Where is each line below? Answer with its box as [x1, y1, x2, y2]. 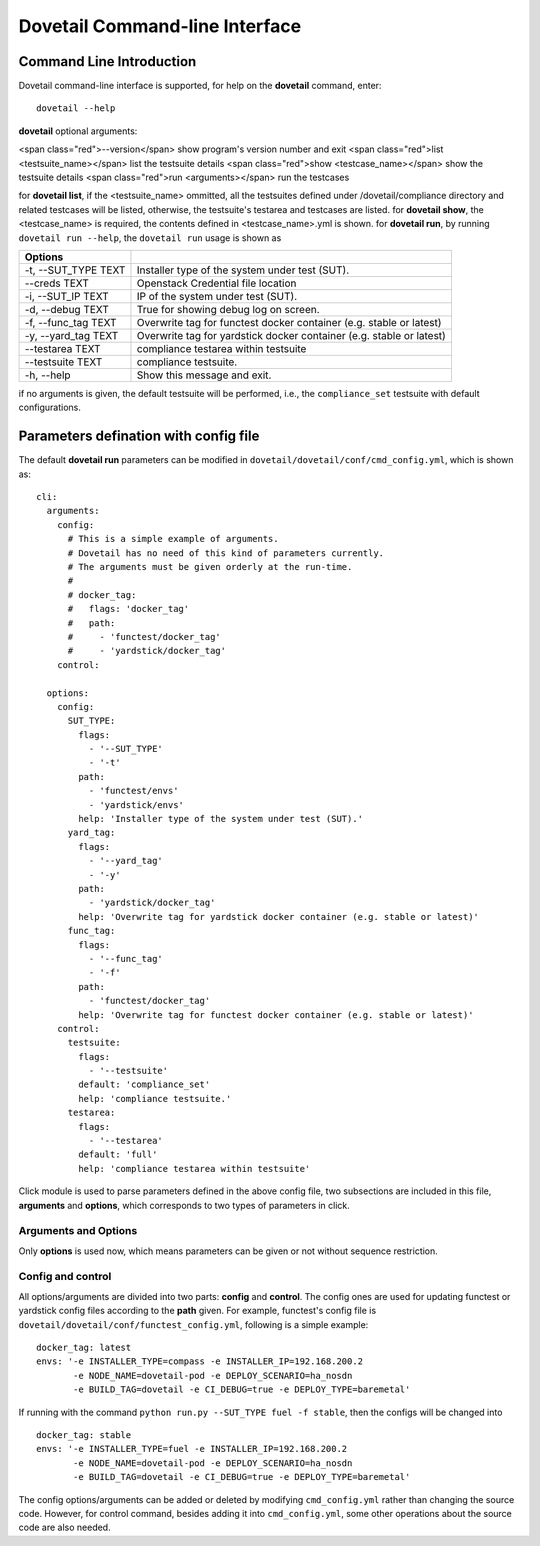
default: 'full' [78, 1149, 158, 1160]
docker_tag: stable [36, 1429, 132, 1440]
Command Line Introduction [18, 53, 197, 70]
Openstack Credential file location [136, 276, 297, 290]
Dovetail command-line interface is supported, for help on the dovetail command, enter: [18, 80, 382, 92]
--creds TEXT [24, 276, 89, 290]
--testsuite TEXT [24, 355, 103, 369]
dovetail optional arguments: [18, 125, 138, 137]
